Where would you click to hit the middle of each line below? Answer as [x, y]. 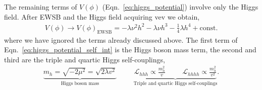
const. [209, 28]
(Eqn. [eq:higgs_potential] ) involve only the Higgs [180, 7]
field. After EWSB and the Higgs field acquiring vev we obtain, [102, 16]
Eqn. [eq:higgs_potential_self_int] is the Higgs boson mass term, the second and [130, 50]
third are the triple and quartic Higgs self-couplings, [85, 59]
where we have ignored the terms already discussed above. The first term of [121, 39]
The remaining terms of [41, 7]
